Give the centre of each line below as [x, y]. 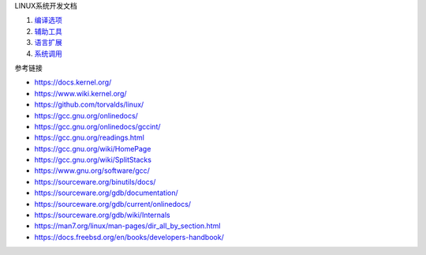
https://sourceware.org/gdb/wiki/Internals [102, 215]
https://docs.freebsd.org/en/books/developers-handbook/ [129, 237]
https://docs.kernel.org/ [73, 82]
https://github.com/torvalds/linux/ [89, 105]
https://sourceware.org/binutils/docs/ [95, 182]
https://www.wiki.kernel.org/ [80, 93]
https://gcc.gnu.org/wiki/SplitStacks [93, 160]
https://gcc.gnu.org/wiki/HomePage [93, 148]
